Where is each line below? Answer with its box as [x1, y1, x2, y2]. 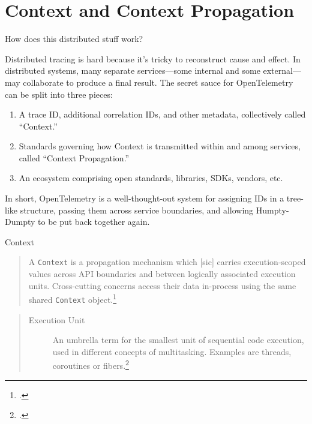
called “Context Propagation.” [19, 151, 130, 164]
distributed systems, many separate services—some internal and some [5, 64, 260, 77]
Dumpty [5, 215, 35, 228]
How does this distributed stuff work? [5, 32, 143, 45]
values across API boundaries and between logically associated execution [28, 267, 296, 280]
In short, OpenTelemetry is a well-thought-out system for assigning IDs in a [5, 192, 284, 205]
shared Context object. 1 [28, 291, 117, 305]
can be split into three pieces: [5, 88, 113, 100]
